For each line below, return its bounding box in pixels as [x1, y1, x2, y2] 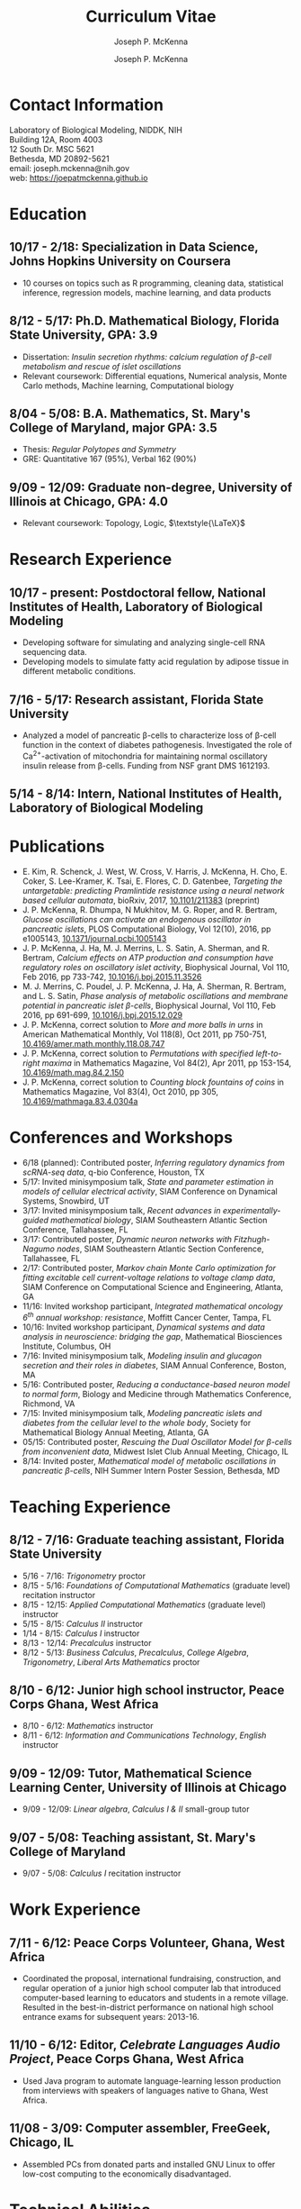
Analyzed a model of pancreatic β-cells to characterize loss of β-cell [22, 730, 277, 741]
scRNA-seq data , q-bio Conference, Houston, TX [22, 1167, 205, 1177]
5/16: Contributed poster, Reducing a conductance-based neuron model [22, 1378, 290, 1389]
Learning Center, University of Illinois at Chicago [9, 1779, 288, 1795]
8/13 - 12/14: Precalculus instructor [22, 1637, 152, 1648]
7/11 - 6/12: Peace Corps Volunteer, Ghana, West [9, 1935, 286, 1950]
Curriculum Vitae [85, 6, 217, 27]
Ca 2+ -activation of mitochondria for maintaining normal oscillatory [22, 749, 268, 761]
